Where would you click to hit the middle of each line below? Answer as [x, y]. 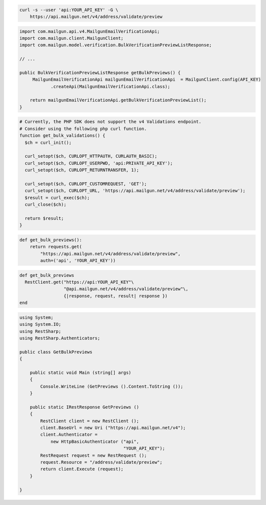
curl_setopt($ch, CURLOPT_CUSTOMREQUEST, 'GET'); [86, 184]
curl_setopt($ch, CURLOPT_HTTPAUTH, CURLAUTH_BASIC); [91, 156]
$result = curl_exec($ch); [57, 198]
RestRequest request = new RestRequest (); [94, 455]
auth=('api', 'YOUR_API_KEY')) [78, 261]
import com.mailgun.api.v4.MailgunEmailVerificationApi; [90, 31]
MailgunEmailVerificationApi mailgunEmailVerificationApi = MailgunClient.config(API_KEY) [147, 80]
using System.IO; [40, 324]
